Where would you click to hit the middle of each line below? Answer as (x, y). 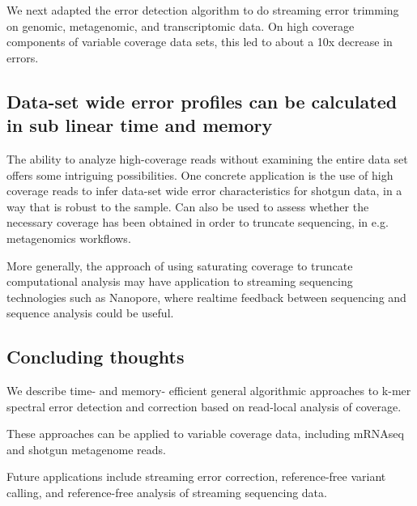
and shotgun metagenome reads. (86, 449)
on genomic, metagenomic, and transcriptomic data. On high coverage (181, 26)
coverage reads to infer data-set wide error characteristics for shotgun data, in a (204, 191)
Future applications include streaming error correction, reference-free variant (196, 476)
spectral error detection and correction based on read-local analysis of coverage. (204, 406)
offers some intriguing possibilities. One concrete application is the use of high (200, 174)
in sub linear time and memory (140, 125)
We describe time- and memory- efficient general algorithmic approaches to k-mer (209, 391)
